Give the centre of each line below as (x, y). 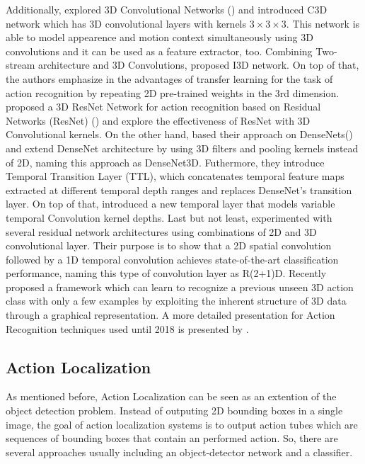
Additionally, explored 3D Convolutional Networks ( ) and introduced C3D (167, 9)
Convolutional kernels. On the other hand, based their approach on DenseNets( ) (179, 134)
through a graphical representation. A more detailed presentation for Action (170, 315)
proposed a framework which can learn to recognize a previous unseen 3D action (180, 287)
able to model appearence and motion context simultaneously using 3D (160, 37)
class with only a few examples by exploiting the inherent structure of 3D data (176, 301)
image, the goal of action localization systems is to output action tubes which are (182, 424)
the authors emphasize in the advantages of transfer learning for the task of (169, 78)
